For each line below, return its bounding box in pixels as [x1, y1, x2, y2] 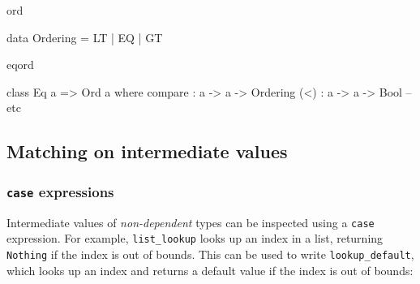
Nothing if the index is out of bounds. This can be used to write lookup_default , [6, 245, 414, 262]
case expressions [6, 181, 114, 201]
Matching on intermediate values [6, 139, 288, 164]
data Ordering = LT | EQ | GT [6, 28, 163, 45]
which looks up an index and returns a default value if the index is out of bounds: [6, 261, 414, 278]
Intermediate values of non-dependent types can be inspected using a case [6, 213, 375, 230]
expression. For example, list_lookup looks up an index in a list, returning [6, 230, 384, 247]
